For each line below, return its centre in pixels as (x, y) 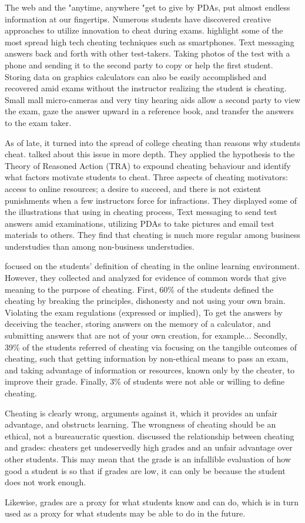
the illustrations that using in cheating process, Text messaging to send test (141, 212)
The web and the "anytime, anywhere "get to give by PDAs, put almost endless (148, 7)
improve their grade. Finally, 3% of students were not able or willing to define (145, 381)
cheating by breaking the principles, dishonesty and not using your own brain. (145, 301)
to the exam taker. (38, 122)
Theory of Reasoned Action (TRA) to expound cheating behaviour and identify (148, 165)
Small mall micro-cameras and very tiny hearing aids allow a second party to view (153, 99)
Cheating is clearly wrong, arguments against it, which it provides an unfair (141, 413)
